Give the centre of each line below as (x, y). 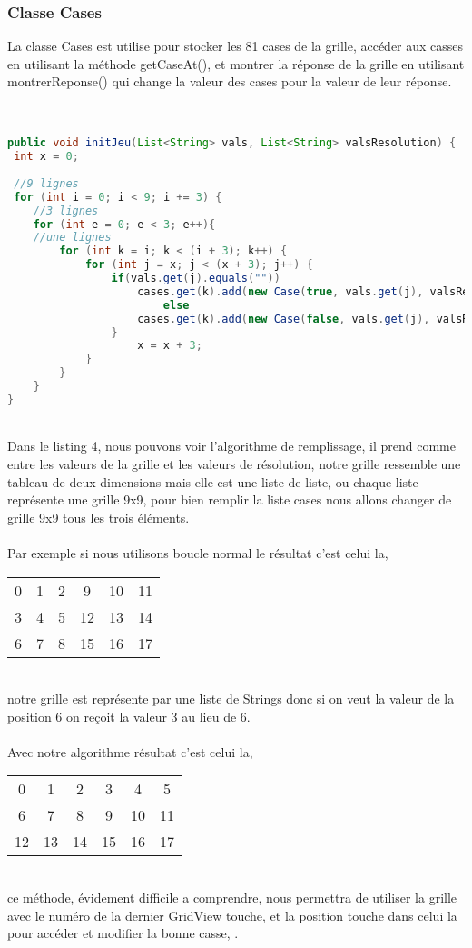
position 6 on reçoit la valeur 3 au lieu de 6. (129, 716)
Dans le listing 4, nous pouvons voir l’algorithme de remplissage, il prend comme (231, 446)
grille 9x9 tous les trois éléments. (98, 517)
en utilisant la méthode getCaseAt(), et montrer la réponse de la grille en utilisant (236, 63)
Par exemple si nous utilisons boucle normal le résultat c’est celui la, (198, 552)
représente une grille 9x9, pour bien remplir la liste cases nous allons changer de (230, 499)
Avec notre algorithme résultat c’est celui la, (130, 751)
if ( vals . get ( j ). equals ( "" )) (196, 278)
